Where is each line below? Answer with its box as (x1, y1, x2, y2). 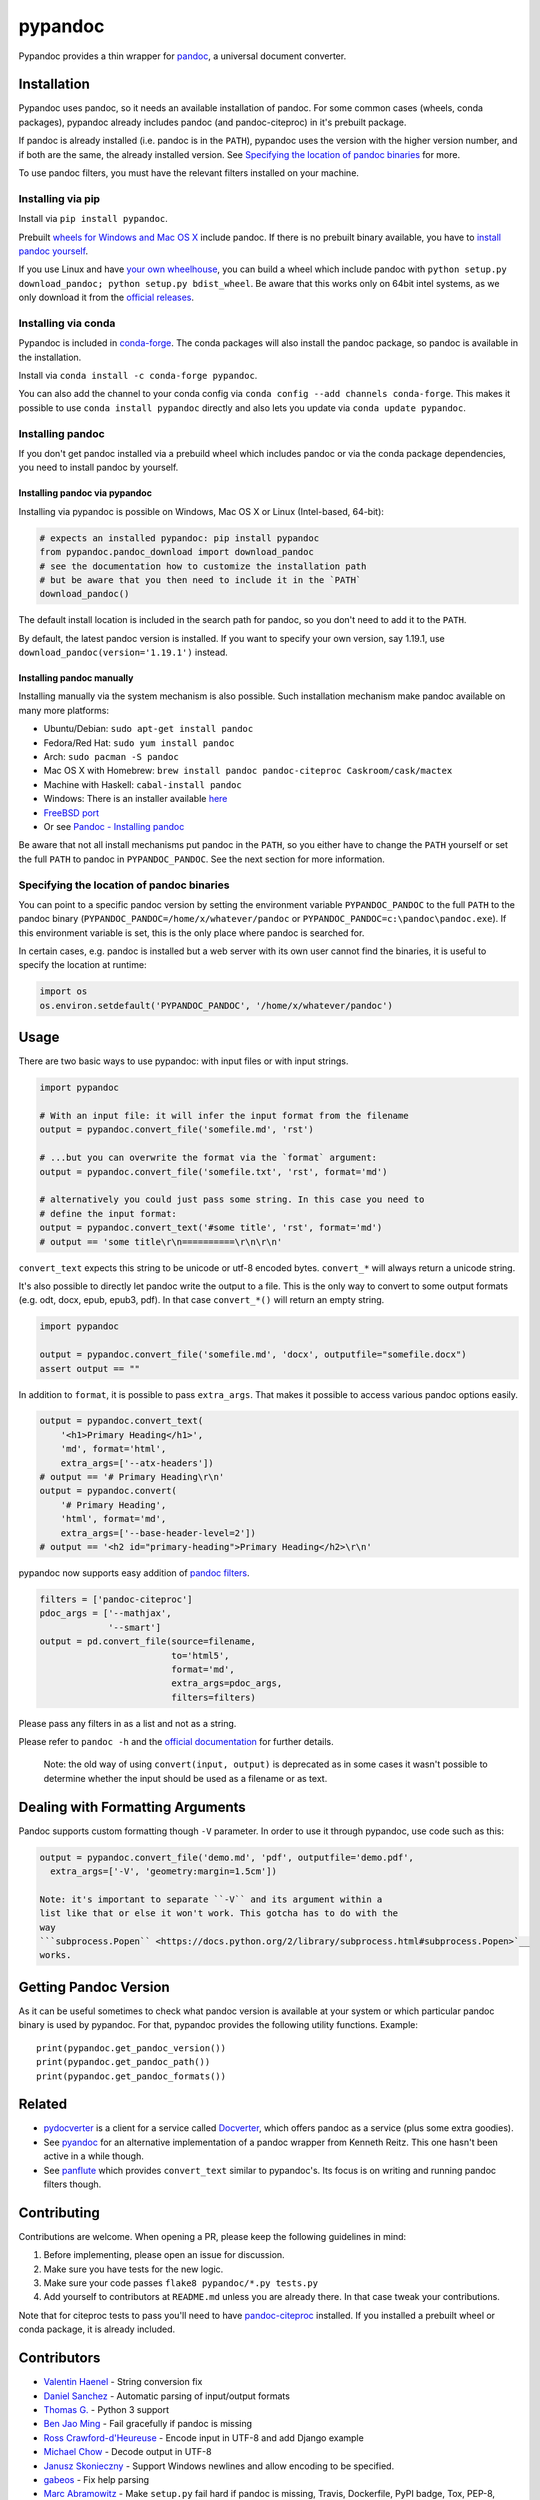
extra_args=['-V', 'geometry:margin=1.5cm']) (50, 1866, 277, 1877)
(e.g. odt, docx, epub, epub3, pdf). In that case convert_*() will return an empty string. (18, 1294, 385, 1306)
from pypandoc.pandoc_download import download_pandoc (39, 546, 314, 558)
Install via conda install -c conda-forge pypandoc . (18, 370, 258, 382)
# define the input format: (39, 1208, 177, 1219)
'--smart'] (108, 1621, 162, 1633)
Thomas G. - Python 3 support (43, 2403, 170, 2415)
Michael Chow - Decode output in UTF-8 (43, 2446, 212, 2458)
